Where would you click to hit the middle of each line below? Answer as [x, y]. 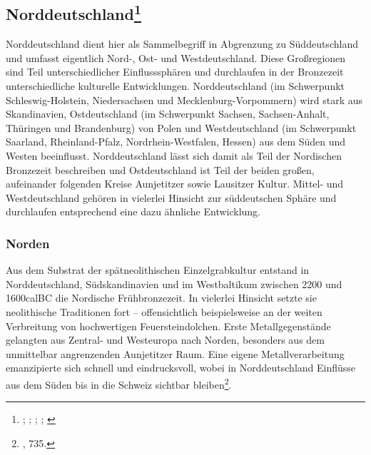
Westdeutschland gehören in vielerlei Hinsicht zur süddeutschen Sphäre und [171, 197]
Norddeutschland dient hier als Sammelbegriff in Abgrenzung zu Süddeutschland [182, 44]
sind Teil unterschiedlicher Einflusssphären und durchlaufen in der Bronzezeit [175, 72]
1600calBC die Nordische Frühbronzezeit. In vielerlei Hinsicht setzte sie [161, 298]
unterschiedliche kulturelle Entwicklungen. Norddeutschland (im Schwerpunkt [176, 85]
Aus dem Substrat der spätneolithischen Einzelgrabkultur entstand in [158, 270]
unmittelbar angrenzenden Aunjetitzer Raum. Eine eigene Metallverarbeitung [175, 353]
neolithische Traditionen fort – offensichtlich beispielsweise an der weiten [164, 311]
